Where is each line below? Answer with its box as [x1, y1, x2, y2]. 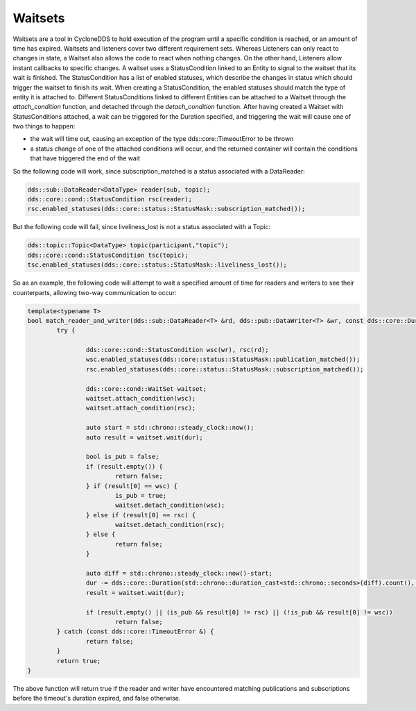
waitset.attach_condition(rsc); [85, 404, 196, 412]
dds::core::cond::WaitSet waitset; [85, 385, 207, 392]
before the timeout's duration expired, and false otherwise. [12, 694, 181, 703]
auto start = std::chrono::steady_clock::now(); [85, 424, 254, 432]
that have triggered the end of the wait [30, 154, 140, 162]
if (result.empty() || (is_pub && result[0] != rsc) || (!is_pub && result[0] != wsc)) [85, 608, 393, 616]
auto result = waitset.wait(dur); [85, 433, 204, 441]
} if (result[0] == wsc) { [85, 482, 178, 490]
